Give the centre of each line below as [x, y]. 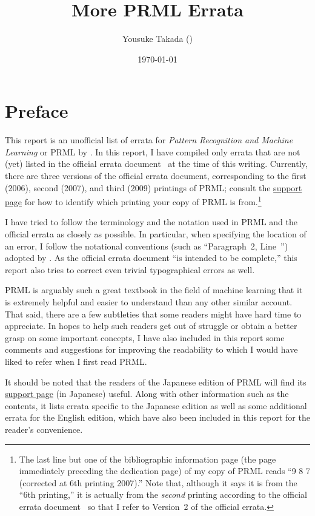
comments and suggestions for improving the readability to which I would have [151, 349]
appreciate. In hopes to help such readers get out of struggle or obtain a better [151, 326]
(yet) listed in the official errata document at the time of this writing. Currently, [156, 164]
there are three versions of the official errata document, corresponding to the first [156, 176]
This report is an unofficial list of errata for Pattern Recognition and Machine [149, 140]
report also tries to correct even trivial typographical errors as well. [130, 269]
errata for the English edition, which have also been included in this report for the [157, 417]
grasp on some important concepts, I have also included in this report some [145, 337]
